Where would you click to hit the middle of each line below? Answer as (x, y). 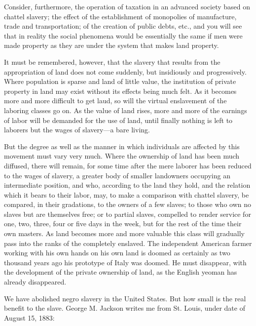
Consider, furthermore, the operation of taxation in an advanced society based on (127, 6)
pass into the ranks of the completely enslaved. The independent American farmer (128, 243)
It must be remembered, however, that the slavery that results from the (112, 61)
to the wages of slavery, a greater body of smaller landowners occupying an (117, 175)
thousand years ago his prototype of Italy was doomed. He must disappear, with (125, 262)
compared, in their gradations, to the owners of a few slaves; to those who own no (128, 204)
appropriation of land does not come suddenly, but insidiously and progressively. (125, 71)
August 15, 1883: (29, 317)
